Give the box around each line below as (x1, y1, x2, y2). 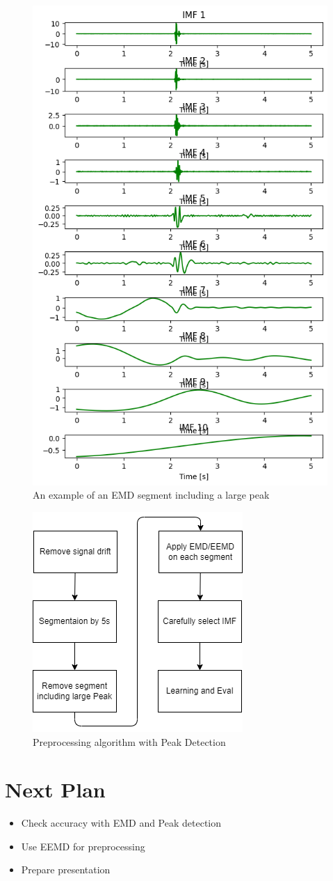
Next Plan (5, 775, 106, 804)
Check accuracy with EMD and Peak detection (21, 816, 222, 830)
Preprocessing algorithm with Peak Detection (33, 734, 226, 749)
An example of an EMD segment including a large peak (33, 488, 270, 502)
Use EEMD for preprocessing (21, 839, 145, 853)
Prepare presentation (21, 862, 111, 877)
